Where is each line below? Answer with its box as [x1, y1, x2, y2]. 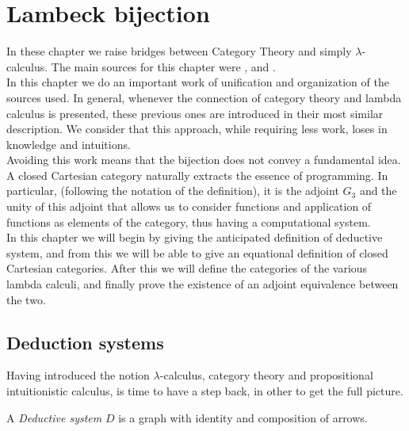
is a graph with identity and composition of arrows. [118, 409, 368, 425]
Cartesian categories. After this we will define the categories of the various [6, 260, 368, 277]
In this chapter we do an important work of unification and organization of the [6, 74, 389, 90]
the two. [6, 291, 46, 307]
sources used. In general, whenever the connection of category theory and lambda [6, 89, 402, 105]
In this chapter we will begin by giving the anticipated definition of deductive [6, 229, 383, 246]
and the [359, 182, 397, 199]
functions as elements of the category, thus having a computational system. [6, 213, 371, 230]
